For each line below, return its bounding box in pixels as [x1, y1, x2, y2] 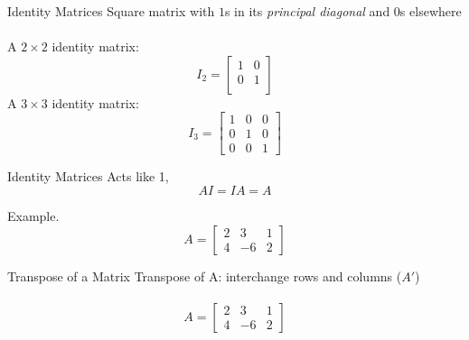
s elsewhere [399, 2, 462, 20]
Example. [7, 207, 60, 225]
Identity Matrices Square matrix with [7, 2, 215, 20]
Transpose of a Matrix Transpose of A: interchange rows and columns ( [7, 266, 402, 285]
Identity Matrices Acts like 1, [7, 167, 169, 186]
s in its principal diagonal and [224, 2, 390, 20]
